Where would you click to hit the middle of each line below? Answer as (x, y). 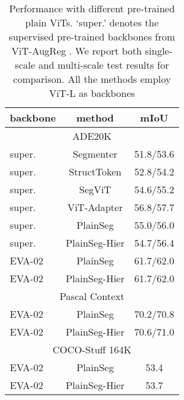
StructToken (95, 171)
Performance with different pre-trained (92, 8)
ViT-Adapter (95, 207)
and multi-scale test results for (104, 65)
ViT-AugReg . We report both (77, 51)
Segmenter (95, 154)
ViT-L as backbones (92, 93)
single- (159, 51)
